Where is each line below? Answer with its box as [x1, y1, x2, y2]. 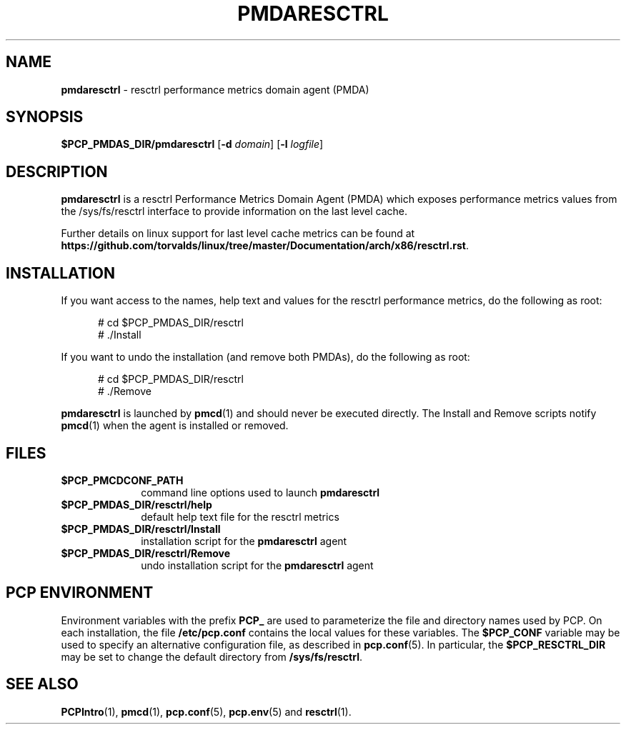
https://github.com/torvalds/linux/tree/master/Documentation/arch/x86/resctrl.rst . [61, 239, 470, 252]
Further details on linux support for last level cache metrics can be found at [61, 227, 415, 240]
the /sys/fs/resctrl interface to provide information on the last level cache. [61, 205, 408, 218]
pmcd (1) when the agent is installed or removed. [61, 419, 289, 432]
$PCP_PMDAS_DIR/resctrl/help [61, 498, 212, 511]
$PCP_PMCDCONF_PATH [61, 474, 184, 486]
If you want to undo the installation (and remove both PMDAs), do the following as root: [61, 351, 470, 364]
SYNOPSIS [6, 108, 84, 126]
